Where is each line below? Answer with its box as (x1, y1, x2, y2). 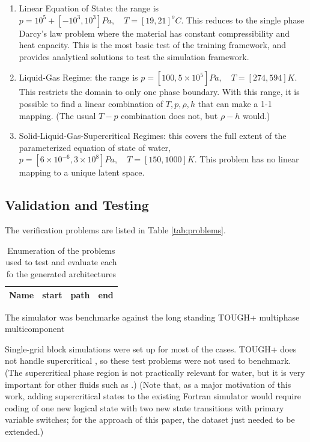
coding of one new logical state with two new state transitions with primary (5, 401, 284, 414)
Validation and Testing (5, 195, 149, 214)
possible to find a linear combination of (19, 97, 163, 109)
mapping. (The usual (19, 109, 96, 121)
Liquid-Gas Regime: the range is (19, 71, 138, 84)
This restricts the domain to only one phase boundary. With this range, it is (19, 85, 300, 98)
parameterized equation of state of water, (19, 141, 171, 153)
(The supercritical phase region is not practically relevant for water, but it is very (5, 366, 305, 378)
